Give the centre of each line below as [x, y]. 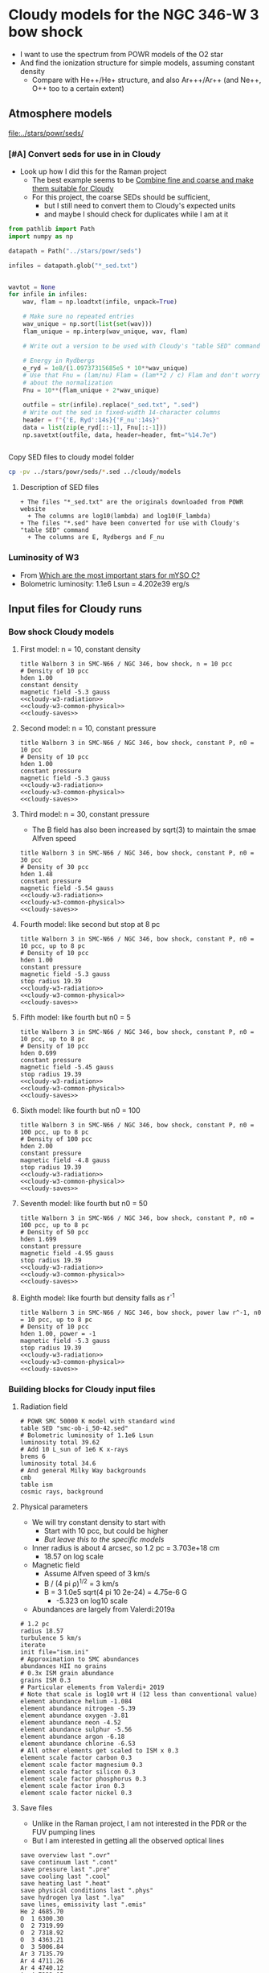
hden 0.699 [38, 1053]
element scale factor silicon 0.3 [77, 1772]
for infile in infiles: [48, 295]
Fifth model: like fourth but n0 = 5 [75, 1017]
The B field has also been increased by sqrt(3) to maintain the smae [144, 830]
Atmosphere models [60, 114]
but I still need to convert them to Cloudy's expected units [140, 206]
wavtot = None [32, 287]
